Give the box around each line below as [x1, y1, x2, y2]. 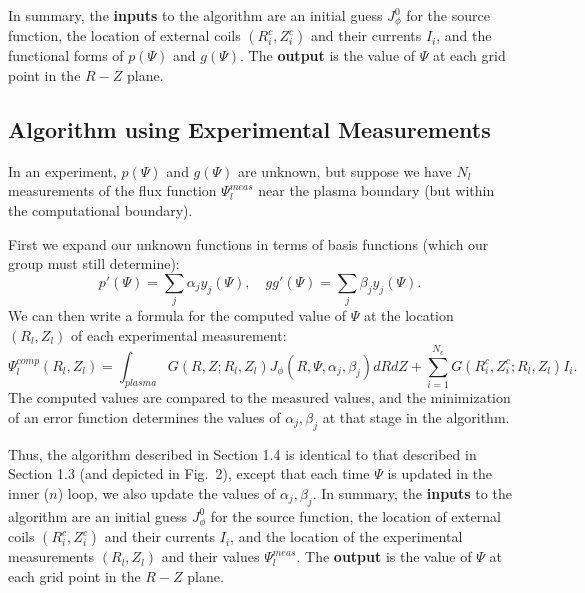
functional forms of [8, 45, 124, 66]
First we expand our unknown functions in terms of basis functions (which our [8, 233, 489, 254]
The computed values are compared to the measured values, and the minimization [8, 387, 511, 408]
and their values [161, 546, 260, 567]
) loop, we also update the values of [57, 482, 276, 503]
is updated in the [387, 463, 493, 484]
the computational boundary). [8, 200, 193, 221]
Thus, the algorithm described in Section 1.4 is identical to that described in [8, 443, 477, 464]
